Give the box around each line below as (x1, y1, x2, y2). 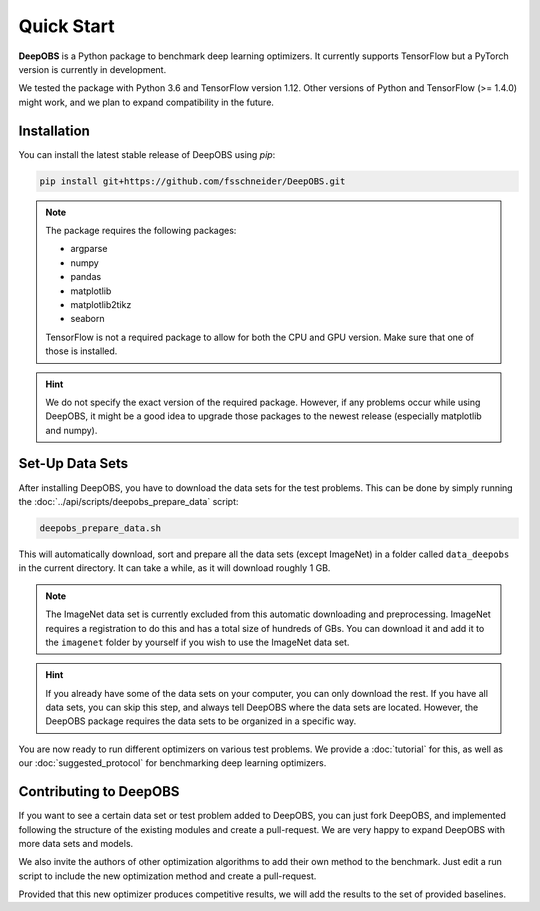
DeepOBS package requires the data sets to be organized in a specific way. (45, 715, 357, 727)
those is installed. (45, 345, 118, 357)
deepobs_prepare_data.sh (39, 522, 162, 534)
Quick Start (18, 15, 115, 37)
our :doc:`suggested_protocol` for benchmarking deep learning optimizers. (18, 757, 327, 769)
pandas (70, 271, 102, 283)
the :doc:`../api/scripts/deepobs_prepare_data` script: (18, 495, 239, 507)
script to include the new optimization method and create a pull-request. (18, 870, 317, 882)
